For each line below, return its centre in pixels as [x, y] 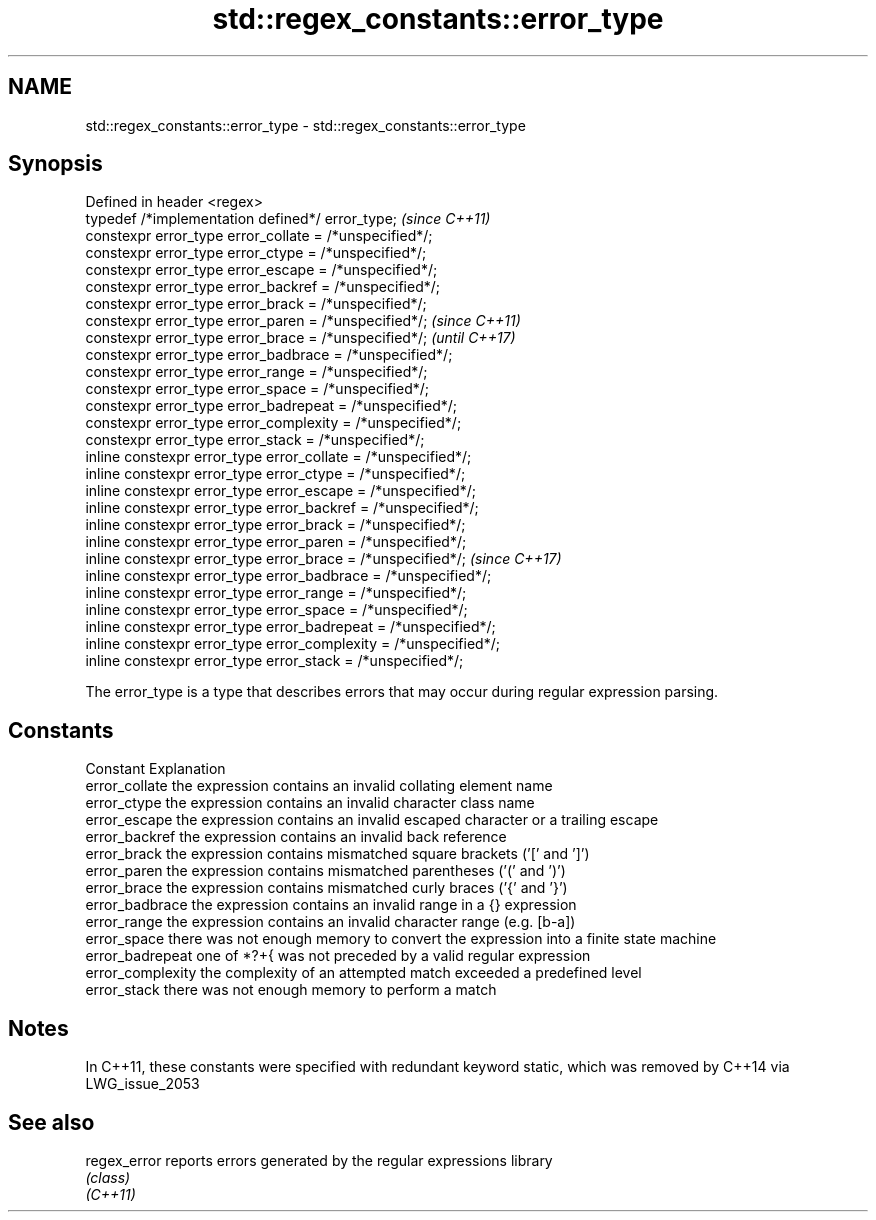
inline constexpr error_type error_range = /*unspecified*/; [276, 593]
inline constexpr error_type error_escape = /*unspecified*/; [280, 491]
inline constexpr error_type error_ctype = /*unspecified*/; [275, 474]
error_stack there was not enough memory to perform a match [291, 990]
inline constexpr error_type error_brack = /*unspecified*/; [275, 525]
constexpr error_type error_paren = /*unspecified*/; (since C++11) [303, 321]
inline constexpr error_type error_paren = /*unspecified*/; [276, 542]
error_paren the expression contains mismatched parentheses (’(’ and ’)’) [325, 871]
